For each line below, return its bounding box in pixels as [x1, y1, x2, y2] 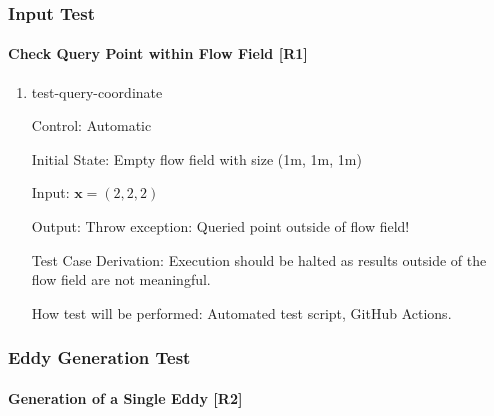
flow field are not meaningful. [31, 269, 211, 290]
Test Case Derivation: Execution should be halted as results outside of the [31, 249, 487, 270]
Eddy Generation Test [8, 345, 191, 370]
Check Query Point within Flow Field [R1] [8, 43, 308, 64]
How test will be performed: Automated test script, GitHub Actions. [31, 302, 452, 323]
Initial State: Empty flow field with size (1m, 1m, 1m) [31, 148, 362, 169]
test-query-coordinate [31, 81, 163, 102]
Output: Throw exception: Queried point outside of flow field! [31, 216, 410, 237]
